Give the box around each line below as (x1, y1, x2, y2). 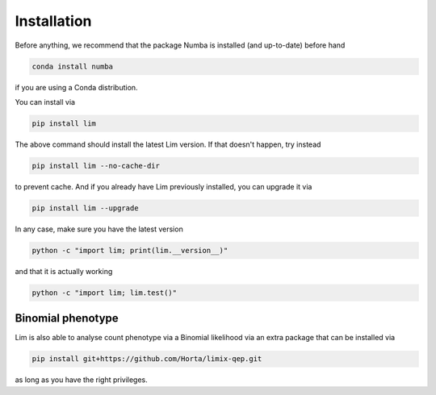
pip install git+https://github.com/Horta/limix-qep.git (31, 355, 262, 364)
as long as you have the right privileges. (15, 375, 149, 385)
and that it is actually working (15, 266, 113, 276)
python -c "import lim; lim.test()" (31, 288, 178, 297)
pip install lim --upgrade (31, 203, 139, 213)
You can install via (15, 97, 76, 106)
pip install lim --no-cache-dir (31, 161, 161, 170)
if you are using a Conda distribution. (15, 82, 138, 92)
